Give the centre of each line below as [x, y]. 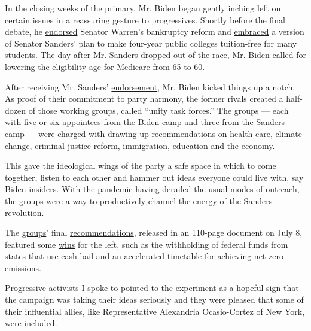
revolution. [25, 212]
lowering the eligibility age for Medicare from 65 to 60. [105, 66]
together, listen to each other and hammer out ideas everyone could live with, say [154, 177]
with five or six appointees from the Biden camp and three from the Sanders [145, 122]
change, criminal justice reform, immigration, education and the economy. [140, 145]
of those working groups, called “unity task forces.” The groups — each [158, 110]
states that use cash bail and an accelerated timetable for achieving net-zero [144, 256]
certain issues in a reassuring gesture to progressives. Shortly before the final [145, 19]
